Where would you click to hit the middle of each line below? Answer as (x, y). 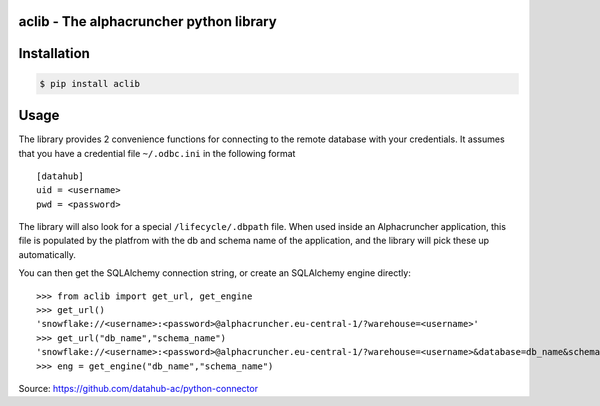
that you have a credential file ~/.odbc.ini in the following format (157, 153)
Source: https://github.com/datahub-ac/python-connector (138, 388)
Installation (54, 53)
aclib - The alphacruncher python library (147, 21)
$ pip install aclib (89, 83)
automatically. (47, 254)
